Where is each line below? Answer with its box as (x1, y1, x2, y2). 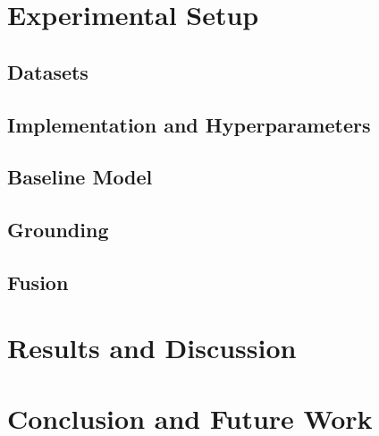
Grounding (7, 216, 109, 244)
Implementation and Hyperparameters (7, 110, 371, 138)
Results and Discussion (7, 329, 297, 366)
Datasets (7, 57, 88, 85)
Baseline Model (7, 163, 153, 191)
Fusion (7, 268, 69, 295)
